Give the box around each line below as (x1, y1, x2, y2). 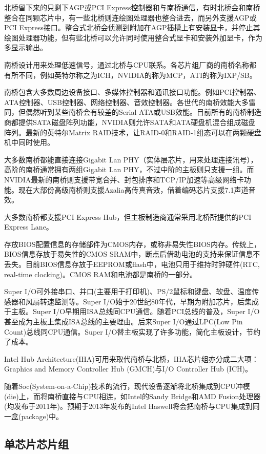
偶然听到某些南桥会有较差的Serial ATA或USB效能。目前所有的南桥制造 (25, 107, 261, 117)
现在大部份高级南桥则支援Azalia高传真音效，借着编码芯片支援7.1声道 (18, 184, 249, 195)
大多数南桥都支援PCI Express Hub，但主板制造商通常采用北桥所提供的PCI (4, 211, 252, 222)
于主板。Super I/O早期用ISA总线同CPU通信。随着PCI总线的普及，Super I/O (4, 306, 260, 317)
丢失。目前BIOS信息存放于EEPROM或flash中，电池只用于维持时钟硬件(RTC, (4, 259, 260, 270)
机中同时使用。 (4, 137, 54, 148)
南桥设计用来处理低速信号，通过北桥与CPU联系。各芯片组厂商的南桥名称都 (4, 59, 257, 70)
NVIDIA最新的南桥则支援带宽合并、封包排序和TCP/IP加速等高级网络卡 (4, 174, 244, 184)
